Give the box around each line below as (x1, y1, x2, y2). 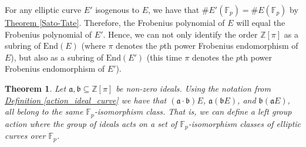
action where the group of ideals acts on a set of (5, 117, 177, 129)
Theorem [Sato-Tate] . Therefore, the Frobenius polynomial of (5, 16, 225, 28)
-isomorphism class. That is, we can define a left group (94, 105, 292, 118)
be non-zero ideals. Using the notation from (116, 82, 271, 94)
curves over (5, 129, 46, 142)
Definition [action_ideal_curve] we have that (5, 93, 167, 106)
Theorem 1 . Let (5, 82, 66, 94)
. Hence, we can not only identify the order (103, 28, 258, 40)
